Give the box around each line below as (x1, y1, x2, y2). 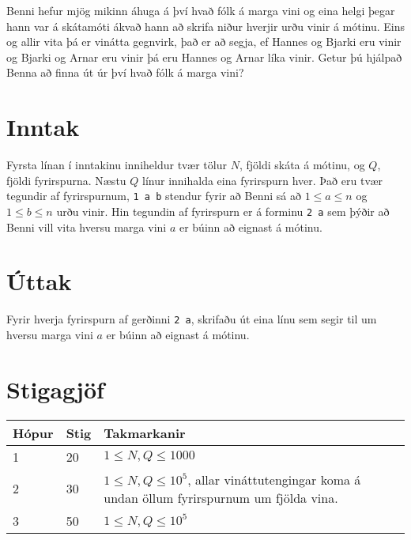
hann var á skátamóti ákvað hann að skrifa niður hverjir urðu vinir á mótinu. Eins (6, 17, 405, 34)
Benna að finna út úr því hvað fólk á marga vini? (6, 64, 244, 81)
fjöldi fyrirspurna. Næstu (6, 172, 126, 188)
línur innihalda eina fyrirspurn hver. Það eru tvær (142, 172, 383, 188)
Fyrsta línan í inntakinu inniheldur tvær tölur (6, 157, 227, 173)
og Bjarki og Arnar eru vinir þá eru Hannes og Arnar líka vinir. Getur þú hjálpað (6, 48, 402, 65)
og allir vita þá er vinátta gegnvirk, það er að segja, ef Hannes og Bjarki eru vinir (6, 33, 402, 50)
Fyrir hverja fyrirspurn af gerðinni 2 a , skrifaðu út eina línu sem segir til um (6, 311, 377, 327)
